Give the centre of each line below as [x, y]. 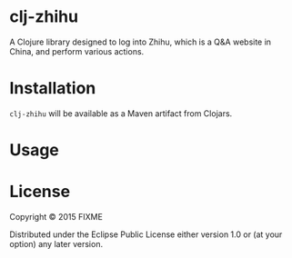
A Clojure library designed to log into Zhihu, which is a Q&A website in [140, 42]
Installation [53, 89]
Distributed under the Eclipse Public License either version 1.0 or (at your [146, 234]
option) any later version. [56, 244]
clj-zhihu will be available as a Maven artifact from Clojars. [121, 113]
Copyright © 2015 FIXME [56, 217]
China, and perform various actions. [77, 51]
